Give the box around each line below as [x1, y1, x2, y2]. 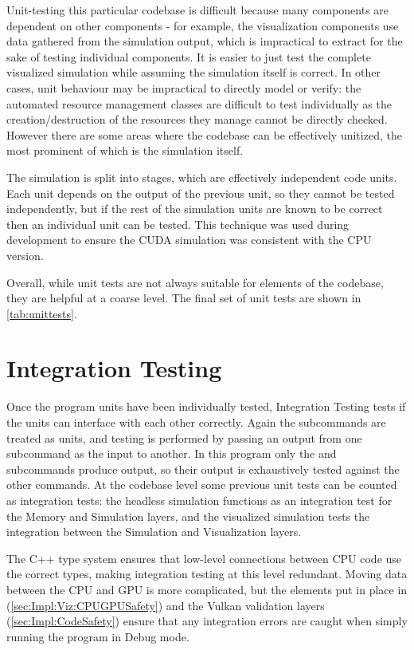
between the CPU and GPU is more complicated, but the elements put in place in [6, 581, 408, 597]
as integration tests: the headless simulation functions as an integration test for [6, 491, 393, 508]
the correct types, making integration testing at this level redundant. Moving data [6, 565, 408, 582]
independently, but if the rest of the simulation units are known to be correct [6, 200, 383, 217]
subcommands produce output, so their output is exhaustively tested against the [6, 460, 400, 477]
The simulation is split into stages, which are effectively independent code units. [6, 168, 397, 185]
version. [6, 246, 44, 263]
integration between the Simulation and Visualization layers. [6, 523, 302, 540]
